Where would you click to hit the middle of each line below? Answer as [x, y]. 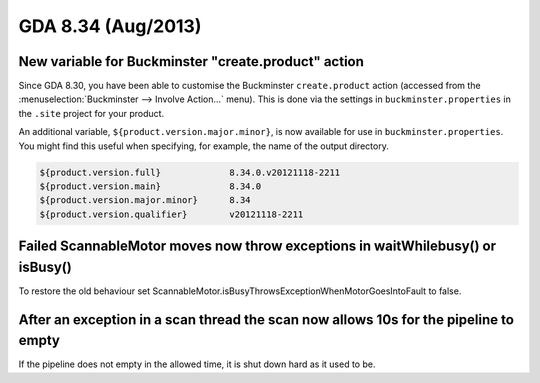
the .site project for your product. [91, 113]
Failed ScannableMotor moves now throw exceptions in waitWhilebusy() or [257, 246]
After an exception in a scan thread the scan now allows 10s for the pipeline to [266, 319]
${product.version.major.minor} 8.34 [145, 200]
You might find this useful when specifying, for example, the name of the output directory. [203, 146]
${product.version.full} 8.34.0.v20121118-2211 [190, 172]
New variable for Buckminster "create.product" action [191, 61]
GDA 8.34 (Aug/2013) [110, 26]
